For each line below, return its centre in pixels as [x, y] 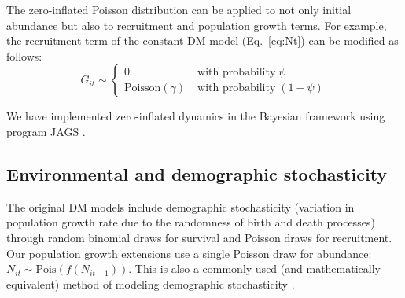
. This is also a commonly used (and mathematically [254, 269]
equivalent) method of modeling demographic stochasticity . [151, 283]
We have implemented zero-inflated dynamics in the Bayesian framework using [196, 116]
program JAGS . [46, 131]
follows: [24, 55]
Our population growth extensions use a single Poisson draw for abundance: [189, 253]
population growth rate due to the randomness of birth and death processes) [191, 222]
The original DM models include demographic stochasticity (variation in [180, 206]
